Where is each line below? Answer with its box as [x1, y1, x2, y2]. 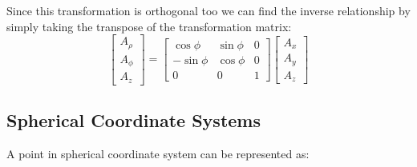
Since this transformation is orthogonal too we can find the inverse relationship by [6, 2, 411, 18]
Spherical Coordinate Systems [6, 108, 261, 133]
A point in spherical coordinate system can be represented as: [6, 145, 310, 161]
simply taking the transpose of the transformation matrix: [6, 18, 292, 34]
